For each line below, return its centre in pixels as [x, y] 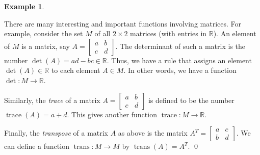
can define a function [37, 146]
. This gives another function [112, 114]
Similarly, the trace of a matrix [52, 100]
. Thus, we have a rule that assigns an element [179, 60]
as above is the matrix [153, 133]
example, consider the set [44, 33]
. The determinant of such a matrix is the [180, 46]
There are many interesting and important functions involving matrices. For [123, 23]
